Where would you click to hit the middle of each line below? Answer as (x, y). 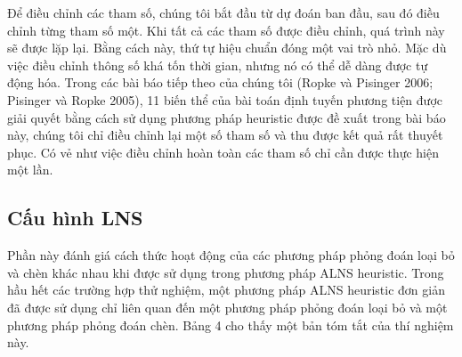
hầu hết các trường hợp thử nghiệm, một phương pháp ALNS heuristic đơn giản (226, 290)
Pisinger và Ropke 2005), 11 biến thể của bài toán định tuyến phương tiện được (225, 99)
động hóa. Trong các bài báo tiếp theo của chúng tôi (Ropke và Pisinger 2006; (220, 82)
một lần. (30, 170)
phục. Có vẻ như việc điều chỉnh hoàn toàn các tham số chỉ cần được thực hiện (223, 152)
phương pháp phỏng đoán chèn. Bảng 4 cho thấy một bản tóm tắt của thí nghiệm (231, 325)
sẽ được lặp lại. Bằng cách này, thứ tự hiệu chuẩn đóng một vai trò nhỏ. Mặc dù (227, 48)
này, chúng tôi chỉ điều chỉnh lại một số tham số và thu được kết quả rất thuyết (225, 135)
